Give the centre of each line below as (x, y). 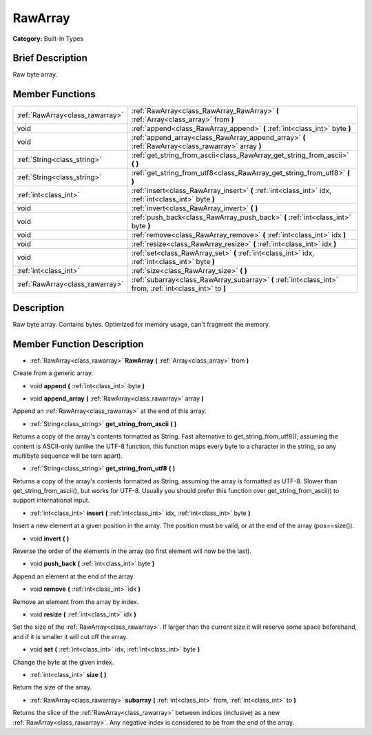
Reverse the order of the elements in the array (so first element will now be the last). (132, 551)
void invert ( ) (50, 538)
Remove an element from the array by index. (76, 602)
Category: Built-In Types (48, 39)
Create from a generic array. (53, 373)
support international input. (51, 501)
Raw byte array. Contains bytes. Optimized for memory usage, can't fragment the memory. (142, 324)
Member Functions (54, 94)
